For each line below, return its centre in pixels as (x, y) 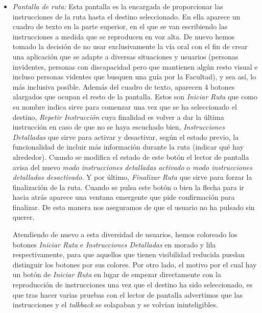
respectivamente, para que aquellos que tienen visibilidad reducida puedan (129, 254)
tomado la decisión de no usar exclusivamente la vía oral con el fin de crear (130, 46)
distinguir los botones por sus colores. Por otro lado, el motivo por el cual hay (135, 264)
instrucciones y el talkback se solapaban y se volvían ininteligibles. (115, 305)
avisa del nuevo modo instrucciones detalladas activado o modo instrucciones (132, 167)
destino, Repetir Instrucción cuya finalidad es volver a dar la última (118, 117)
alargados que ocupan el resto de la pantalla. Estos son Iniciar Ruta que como (135, 97)
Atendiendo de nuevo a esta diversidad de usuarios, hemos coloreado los (125, 234)
